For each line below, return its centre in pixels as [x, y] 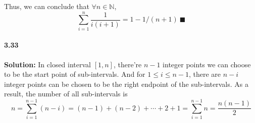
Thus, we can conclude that [47, 6]
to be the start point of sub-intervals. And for [75, 74]
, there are [205, 74]
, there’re [127, 64]
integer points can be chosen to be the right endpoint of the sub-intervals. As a [126, 84]
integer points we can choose [207, 64]
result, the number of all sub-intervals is [66, 94]
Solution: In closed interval [47, 64]
